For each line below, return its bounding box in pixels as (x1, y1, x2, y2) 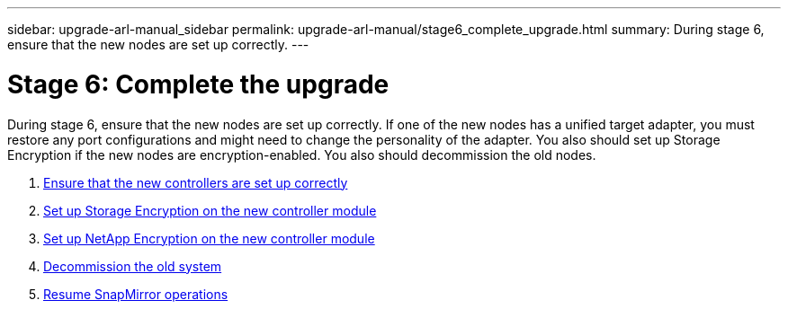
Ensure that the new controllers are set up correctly (43, 174, 348, 190)
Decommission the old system (43, 258, 222, 274)
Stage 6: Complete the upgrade (7, 68, 390, 100)
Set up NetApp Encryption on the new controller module (43, 230, 375, 246)
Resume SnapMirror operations (43, 286, 228, 302)
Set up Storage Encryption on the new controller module (43, 202, 377, 218)
